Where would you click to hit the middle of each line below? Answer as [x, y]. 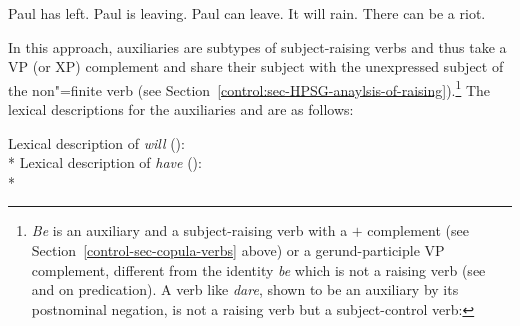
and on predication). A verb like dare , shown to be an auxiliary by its [245, 289]
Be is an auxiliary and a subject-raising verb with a [189, 230]
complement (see [418, 230]
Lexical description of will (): [96, 142]
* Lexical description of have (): [105, 162]
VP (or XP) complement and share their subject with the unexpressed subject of [256, 66]
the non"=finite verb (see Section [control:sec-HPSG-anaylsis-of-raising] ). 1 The [249, 88]
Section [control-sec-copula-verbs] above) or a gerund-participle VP [238, 250]
